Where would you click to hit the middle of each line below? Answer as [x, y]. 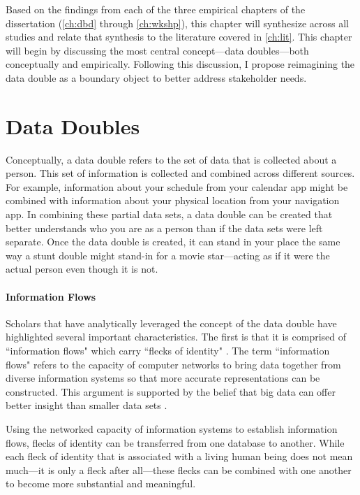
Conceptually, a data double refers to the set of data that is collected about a [171, 159]
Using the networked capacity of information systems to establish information [172, 428]
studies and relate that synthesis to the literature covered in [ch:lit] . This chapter [179, 37]
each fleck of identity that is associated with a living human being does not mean [179, 456]
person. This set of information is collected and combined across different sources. [180, 173]
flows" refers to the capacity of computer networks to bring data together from [173, 364]
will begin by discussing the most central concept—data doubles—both [157, 50]
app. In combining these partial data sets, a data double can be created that [169, 214]
